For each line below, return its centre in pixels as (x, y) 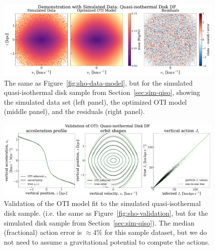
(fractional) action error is (43, 232)
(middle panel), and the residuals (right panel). (75, 111)
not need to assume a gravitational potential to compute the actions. (107, 241)
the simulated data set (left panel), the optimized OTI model (96, 102)
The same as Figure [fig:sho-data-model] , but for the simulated (98, 82)
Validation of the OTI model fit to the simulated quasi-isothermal (102, 203)
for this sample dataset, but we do (156, 232)
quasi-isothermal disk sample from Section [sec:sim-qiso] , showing (102, 92)
